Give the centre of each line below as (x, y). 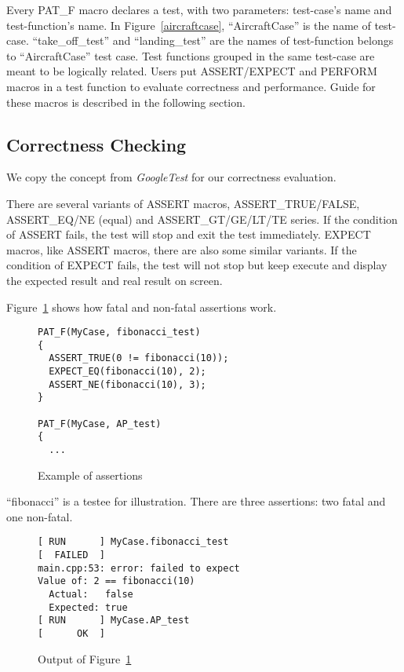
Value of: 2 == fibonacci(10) (116, 581)
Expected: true (88, 607)
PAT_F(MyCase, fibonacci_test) (119, 332)
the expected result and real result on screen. (115, 280)
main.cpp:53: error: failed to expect (139, 568)
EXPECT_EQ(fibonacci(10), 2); (127, 372)
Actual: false (91, 595)
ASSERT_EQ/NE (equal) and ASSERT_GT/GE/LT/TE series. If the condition (202, 219)
